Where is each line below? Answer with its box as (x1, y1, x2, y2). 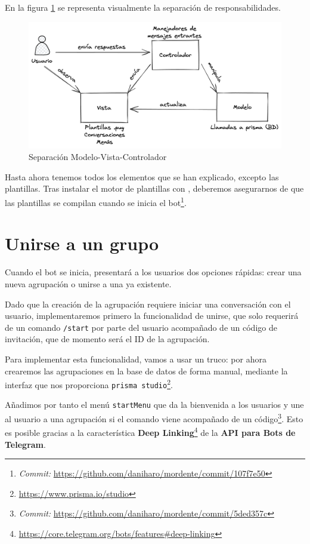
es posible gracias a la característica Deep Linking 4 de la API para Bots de (5, 425, 296, 439)
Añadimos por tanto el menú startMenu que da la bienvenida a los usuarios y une (5, 398, 304, 411)
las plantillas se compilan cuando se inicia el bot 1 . (5, 194, 187, 208)
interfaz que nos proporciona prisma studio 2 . (5, 377, 173, 391)
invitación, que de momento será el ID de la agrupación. (5, 333, 210, 345)
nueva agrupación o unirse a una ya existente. (5, 277, 172, 290)
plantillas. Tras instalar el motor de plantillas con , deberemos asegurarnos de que (5, 182, 304, 195)
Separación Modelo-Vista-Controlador (29, 150, 167, 163)
